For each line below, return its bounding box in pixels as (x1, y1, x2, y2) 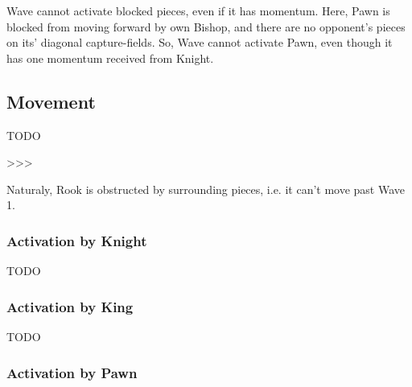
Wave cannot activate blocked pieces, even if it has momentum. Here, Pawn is (6, 2, 390, 19)
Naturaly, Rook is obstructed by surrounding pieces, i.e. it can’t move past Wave (6, 180, 406, 197)
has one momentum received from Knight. (6, 49, 214, 66)
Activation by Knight (6, 230, 147, 250)
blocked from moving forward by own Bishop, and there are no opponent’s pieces (6, 18, 406, 35)
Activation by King (6, 296, 134, 316)
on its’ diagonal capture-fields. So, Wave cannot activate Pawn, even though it (6, 34, 393, 51)
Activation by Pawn (6, 362, 138, 382)
